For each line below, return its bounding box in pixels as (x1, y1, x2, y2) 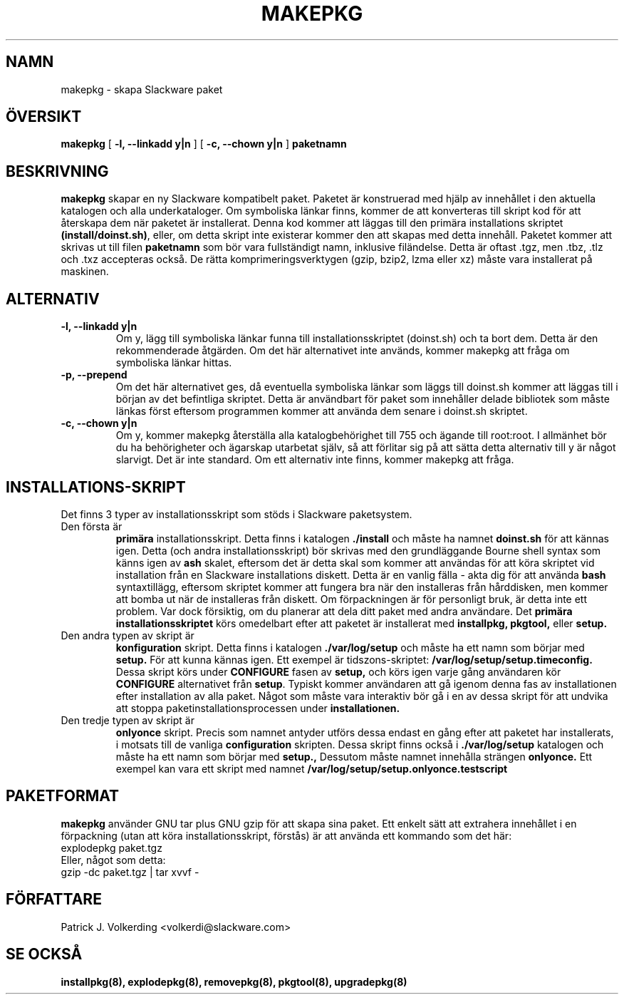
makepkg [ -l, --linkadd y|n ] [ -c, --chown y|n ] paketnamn (61, 138, 347, 150)
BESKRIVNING (6, 162, 109, 180)
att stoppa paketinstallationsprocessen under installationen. (115, 701, 400, 714)
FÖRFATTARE (6, 890, 102, 909)
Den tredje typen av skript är (61, 713, 194, 726)
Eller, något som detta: (61, 853, 166, 866)
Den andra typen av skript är (61, 629, 194, 641)
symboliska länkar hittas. (115, 356, 232, 369)
